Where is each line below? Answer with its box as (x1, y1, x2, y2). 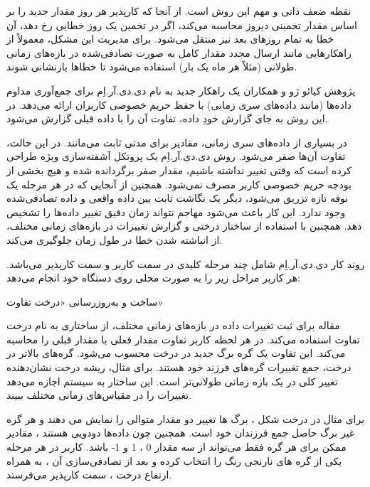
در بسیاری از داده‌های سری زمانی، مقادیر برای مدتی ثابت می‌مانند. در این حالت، (6, 134, 347, 149)
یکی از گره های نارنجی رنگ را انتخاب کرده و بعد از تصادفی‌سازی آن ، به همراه (6, 453, 342, 468)
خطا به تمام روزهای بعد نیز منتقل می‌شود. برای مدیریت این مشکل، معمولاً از (6, 31, 334, 46)
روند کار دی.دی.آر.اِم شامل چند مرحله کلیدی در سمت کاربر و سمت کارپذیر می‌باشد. (6, 256, 365, 271)
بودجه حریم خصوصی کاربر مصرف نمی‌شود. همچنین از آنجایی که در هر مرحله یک (6, 176, 351, 191)
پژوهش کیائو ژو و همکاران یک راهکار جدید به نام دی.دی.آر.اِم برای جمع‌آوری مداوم (6, 82, 356, 97)
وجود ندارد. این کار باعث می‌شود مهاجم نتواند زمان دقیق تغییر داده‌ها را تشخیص (6, 204, 346, 219)
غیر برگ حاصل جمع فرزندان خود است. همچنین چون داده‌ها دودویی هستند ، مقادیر (6, 425, 355, 440)
